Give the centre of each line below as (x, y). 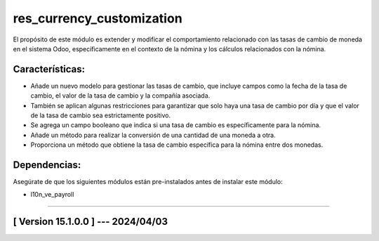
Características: (49, 69)
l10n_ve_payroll (52, 195)
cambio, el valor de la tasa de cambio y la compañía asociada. (120, 96)
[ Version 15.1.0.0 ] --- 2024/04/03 (91, 222)
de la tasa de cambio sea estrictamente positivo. (101, 115)
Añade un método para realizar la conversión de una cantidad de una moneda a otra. (153, 135)
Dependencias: (47, 165)
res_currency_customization (98, 18)
